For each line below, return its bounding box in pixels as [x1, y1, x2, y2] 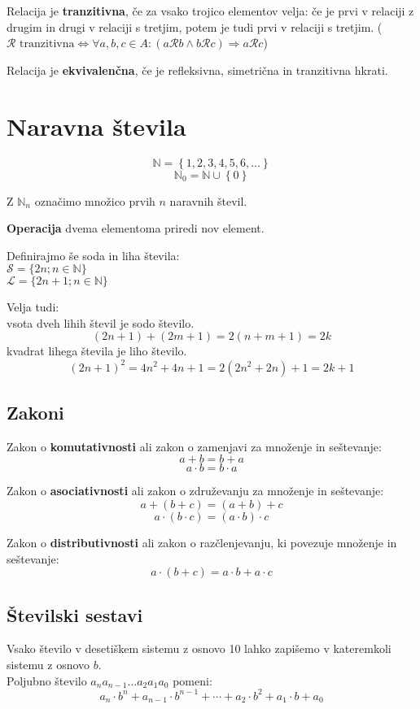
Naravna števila [7, 109, 186, 142]
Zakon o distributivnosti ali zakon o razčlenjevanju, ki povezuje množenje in [7, 533, 397, 550]
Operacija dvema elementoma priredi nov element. [7, 220, 265, 237]
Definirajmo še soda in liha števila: [7, 246, 180, 263]
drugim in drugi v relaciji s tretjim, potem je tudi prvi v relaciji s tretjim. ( [7, 18, 383, 35]
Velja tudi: [7, 298, 59, 315]
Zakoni [7, 399, 64, 424]
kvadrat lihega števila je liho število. [7, 342, 187, 359]
